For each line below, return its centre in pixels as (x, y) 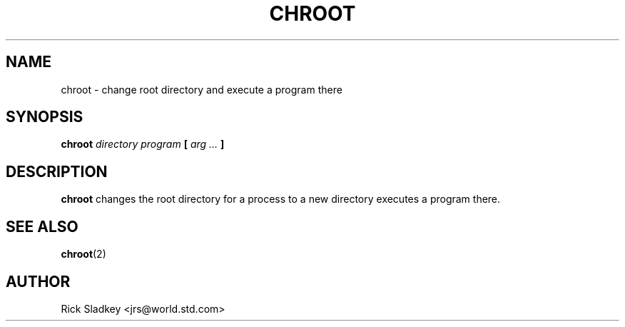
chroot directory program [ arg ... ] (143, 144)
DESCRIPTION (57, 171)
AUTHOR (38, 281)
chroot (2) (83, 254)
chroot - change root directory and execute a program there (202, 89)
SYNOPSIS (45, 117)
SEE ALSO (42, 226)
